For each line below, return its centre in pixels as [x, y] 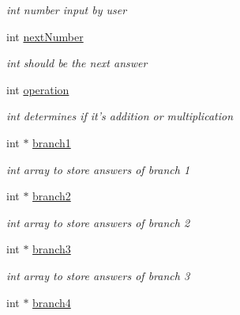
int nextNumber [45, 36]
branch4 [52, 302]
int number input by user [67, 9]
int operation [38, 89]
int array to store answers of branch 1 [98, 169]
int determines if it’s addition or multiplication [120, 116]
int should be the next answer [77, 63]
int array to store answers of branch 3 [98, 275]
